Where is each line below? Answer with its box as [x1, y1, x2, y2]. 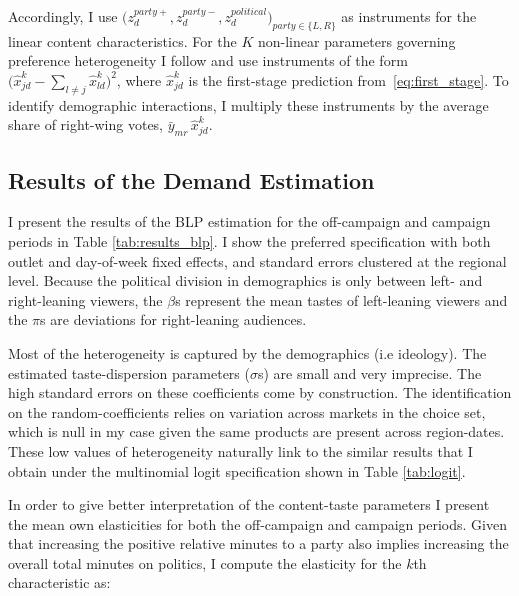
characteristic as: [8, 572, 111, 593]
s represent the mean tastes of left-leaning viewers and [175, 289, 508, 310]
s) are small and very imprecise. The [257, 362, 482, 383]
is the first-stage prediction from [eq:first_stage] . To [188, 69, 509, 90]
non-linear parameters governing [257, 30, 456, 51]
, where [116, 69, 162, 90]
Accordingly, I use [8, 6, 118, 26]
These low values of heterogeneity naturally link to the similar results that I [8, 440, 473, 461]
